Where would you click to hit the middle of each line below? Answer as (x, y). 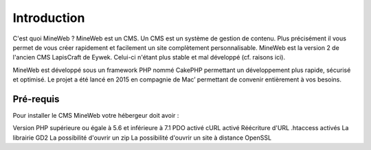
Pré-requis (36, 99)
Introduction (49, 18)
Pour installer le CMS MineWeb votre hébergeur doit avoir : (96, 116)
